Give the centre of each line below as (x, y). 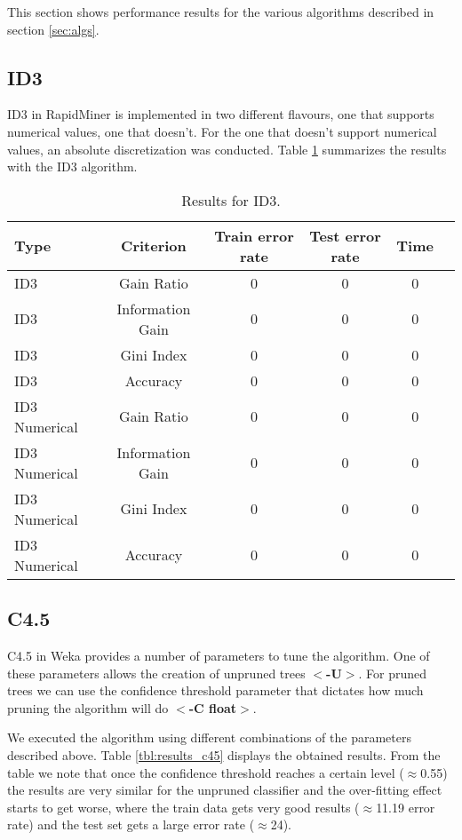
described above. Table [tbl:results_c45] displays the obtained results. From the (224, 754)
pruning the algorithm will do (88, 707)
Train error (254, 235)
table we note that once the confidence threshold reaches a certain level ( (206, 772)
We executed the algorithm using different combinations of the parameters (209, 737)
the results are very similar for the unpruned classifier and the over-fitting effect (225, 790)
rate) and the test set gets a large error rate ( (131, 824)
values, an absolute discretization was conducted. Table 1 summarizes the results (227, 149)
